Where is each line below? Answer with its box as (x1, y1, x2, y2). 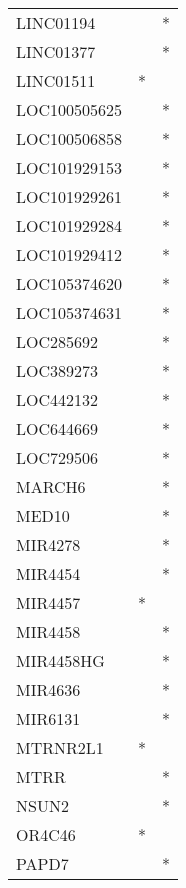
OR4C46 (16, 823, 76, 846)
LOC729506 (16, 446, 99, 469)
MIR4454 (16, 562, 81, 585)
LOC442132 (16, 388, 99, 411)
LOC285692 (16, 330, 99, 353)
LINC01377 (16, 40, 96, 63)
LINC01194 (16, 11, 96, 34)
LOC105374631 (16, 301, 123, 324)
